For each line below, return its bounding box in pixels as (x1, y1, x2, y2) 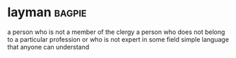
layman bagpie (7, 4, 87, 21)
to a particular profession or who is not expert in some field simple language (7, 35, 230, 43)
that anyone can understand (7, 42, 90, 51)
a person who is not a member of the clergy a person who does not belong (7, 28, 225, 36)
